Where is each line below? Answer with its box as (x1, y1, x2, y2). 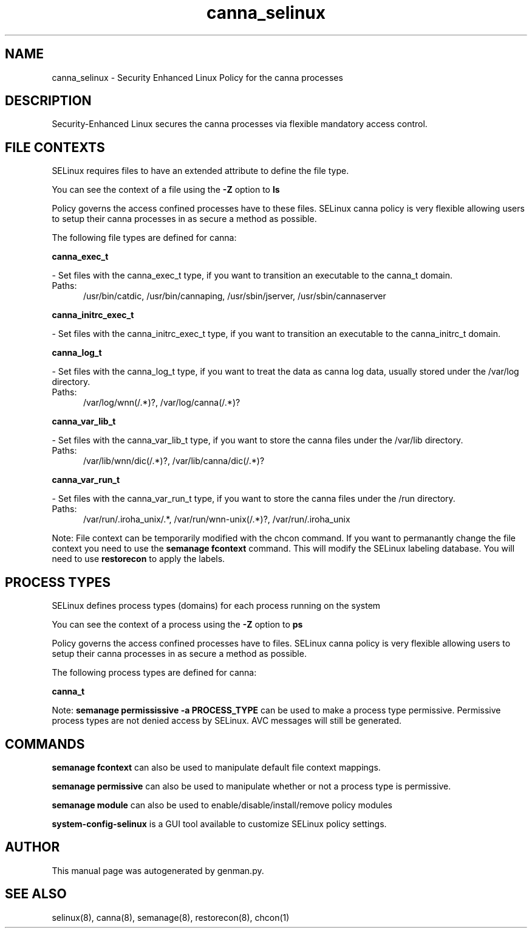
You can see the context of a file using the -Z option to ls (52, 184, 280, 195)
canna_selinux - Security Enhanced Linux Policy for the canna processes (52, 72, 343, 83)
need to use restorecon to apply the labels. (52, 553, 225, 564)
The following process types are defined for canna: (52, 667, 257, 678)
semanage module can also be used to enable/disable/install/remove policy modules (52, 799, 393, 810)
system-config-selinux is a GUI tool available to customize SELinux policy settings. (52, 818, 387, 829)
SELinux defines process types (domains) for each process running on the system (52, 600, 381, 611)
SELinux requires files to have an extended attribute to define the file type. (52, 165, 349, 176)
